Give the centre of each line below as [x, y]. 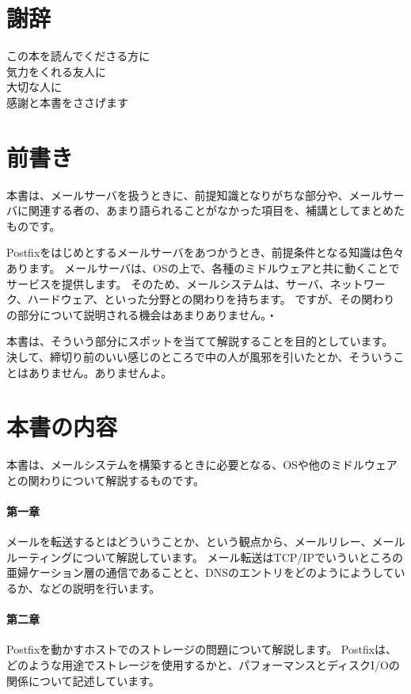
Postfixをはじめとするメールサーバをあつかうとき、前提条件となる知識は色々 [205, 252]
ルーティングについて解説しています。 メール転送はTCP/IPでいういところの [205, 557]
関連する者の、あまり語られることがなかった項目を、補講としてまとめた [216, 210]
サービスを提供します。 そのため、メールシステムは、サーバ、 [168, 283]
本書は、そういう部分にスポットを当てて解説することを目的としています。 [200, 341]
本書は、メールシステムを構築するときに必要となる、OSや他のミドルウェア [202, 465]
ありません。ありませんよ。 [100, 372]
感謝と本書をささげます [67, 102]
